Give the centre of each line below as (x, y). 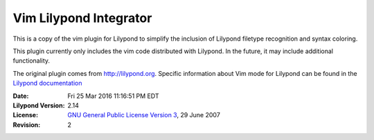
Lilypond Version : (39, 105)
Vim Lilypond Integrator (82, 18)
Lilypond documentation (47, 83)
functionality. (32, 61)
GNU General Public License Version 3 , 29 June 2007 (144, 115)
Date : (21, 96)
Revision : (27, 125)
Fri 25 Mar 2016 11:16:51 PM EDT (113, 96)
